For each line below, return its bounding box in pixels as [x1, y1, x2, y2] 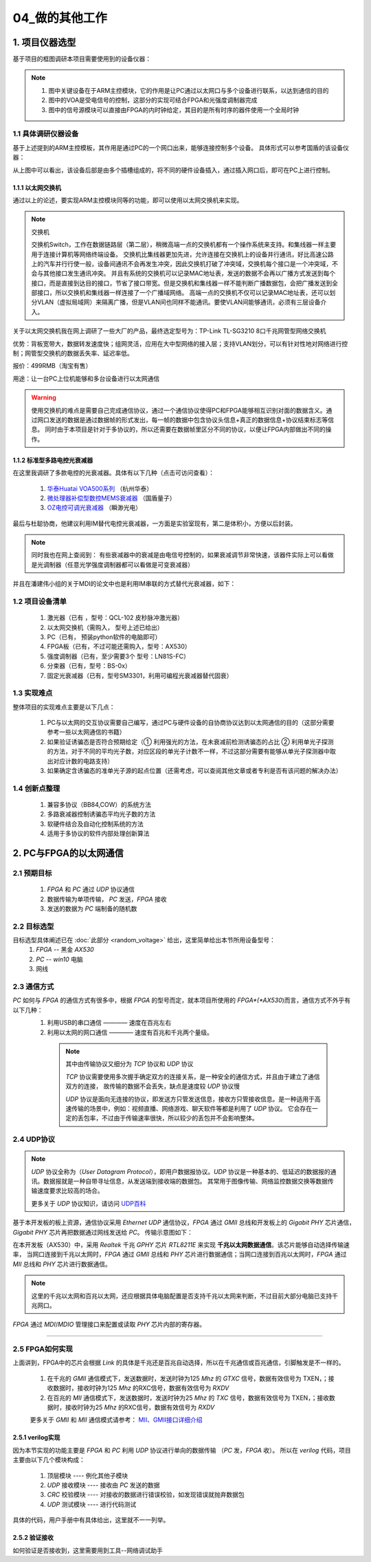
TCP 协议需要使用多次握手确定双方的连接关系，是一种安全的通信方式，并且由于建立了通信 [65, 1072, 320, 1081]
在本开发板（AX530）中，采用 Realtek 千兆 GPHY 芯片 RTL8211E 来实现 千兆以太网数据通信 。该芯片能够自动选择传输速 [12, 1240, 350, 1248]
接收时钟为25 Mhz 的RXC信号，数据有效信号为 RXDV [65, 1403, 215, 1411]
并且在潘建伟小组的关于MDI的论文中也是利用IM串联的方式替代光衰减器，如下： [12, 580, 236, 588]
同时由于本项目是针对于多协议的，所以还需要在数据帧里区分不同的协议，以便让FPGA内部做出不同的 [45, 425, 326, 433]
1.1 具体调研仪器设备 [12, 129, 79, 139]
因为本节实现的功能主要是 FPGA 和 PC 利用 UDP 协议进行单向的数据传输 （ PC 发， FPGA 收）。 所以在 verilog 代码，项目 [12, 1446, 351, 1454]
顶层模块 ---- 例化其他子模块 [47, 1471, 128, 1479]
